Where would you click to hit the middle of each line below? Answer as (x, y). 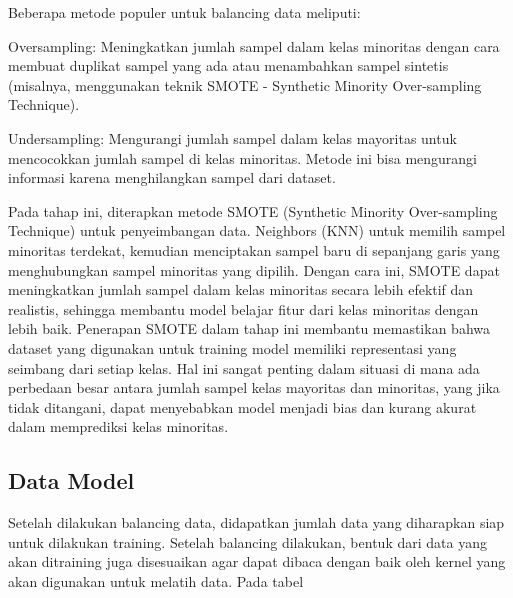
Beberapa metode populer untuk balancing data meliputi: (184, 12)
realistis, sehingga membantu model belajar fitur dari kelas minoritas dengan (243, 308)
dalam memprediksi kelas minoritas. (118, 426)
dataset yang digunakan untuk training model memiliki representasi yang (232, 347)
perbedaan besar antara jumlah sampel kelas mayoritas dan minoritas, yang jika (254, 387)
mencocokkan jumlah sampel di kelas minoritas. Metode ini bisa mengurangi (243, 157)
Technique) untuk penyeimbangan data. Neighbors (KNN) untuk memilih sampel (257, 230)
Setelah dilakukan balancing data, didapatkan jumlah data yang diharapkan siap (256, 522)
